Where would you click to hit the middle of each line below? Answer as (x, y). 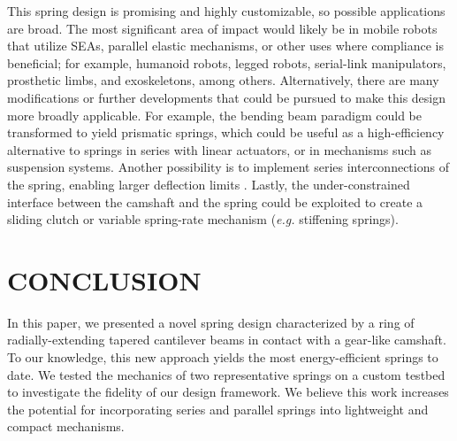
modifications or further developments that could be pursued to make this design (227, 97)
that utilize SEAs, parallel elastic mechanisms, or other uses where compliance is (225, 46)
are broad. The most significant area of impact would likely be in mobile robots (222, 28)
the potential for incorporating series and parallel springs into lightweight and (218, 409)
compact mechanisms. (66, 426)
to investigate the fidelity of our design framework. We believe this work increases (228, 392)
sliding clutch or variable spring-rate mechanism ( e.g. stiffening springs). (203, 219)
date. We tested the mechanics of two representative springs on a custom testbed (226, 374)
